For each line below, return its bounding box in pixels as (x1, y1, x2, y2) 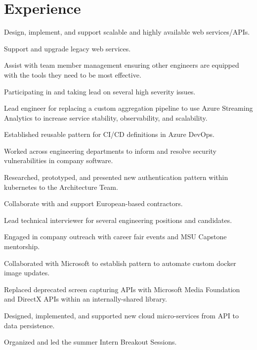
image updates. (4, 267, 50, 278)
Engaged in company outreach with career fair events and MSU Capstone (4, 231, 227, 242)
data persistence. (4, 320, 55, 330)
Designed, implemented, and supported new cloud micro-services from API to (4, 310, 239, 320)
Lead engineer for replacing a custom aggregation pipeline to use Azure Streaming (4, 103, 253, 113)
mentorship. (4, 241, 40, 252)
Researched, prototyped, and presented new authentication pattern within (4, 172, 228, 182)
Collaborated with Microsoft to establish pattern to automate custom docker (4, 258, 236, 268)
